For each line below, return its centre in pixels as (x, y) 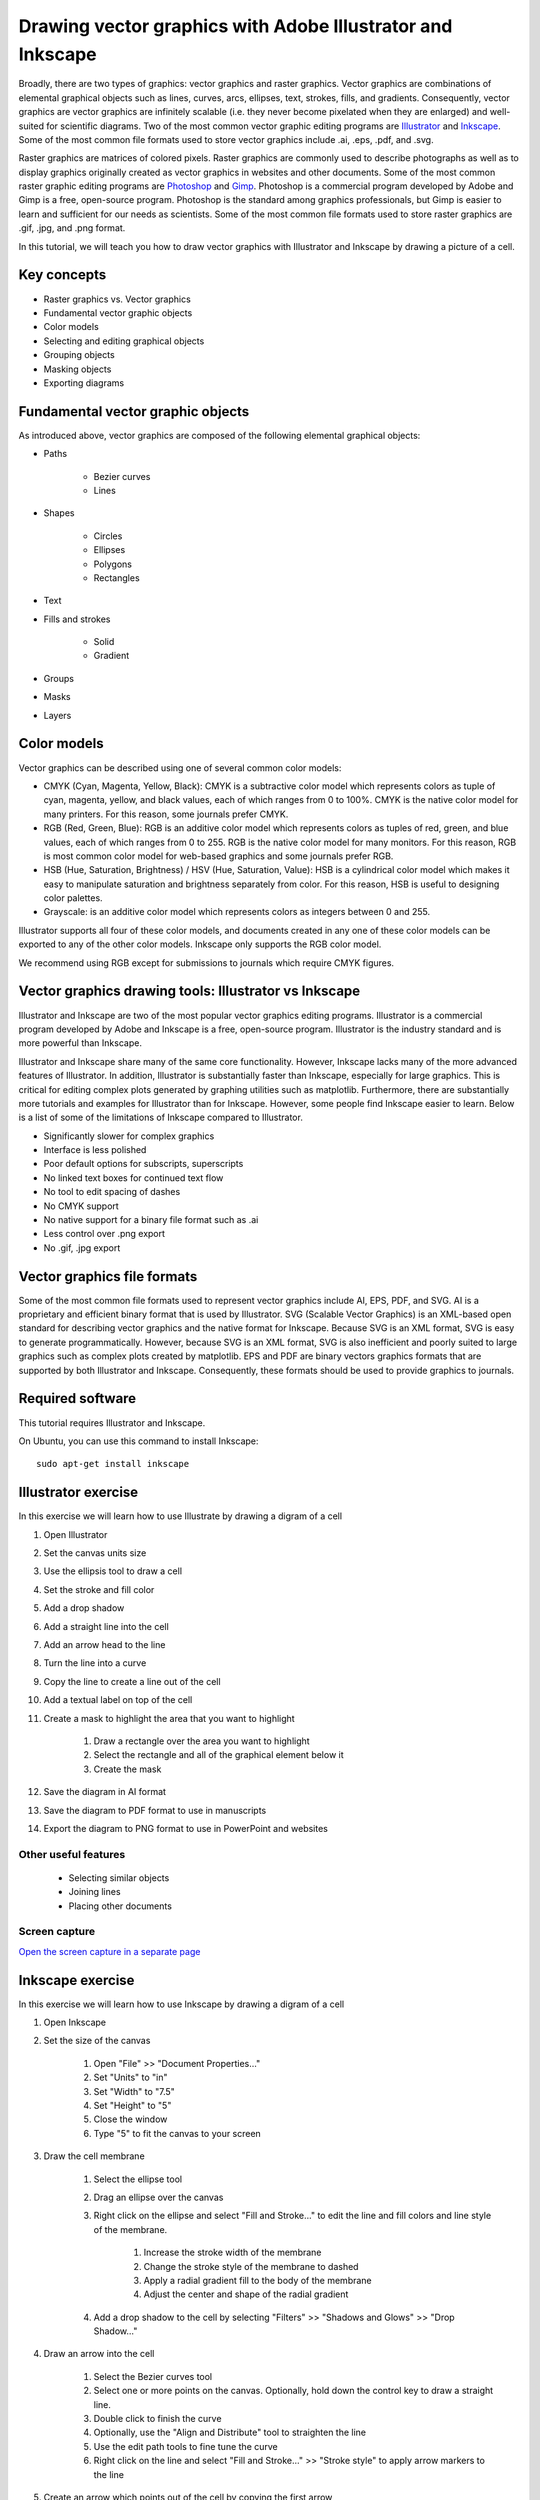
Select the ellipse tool (138, 2179)
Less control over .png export (104, 1234)
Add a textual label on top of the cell (118, 1700)
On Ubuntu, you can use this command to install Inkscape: (138, 1441)
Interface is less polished (95, 1150)
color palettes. (73, 898)
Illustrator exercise (78, 1492)
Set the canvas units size (95, 1553)
